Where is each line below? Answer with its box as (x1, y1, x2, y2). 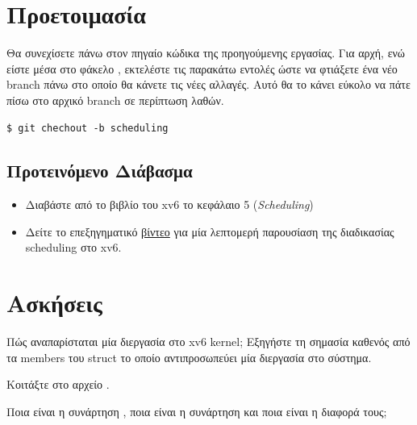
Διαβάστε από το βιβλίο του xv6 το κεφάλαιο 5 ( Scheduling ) (25, 196, 314, 213)
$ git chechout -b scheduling (6, 122, 169, 134)
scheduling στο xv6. (25, 239, 122, 256)
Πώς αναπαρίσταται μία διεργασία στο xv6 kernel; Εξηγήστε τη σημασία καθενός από (6, 333, 411, 350)
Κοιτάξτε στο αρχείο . (6, 376, 110, 393)
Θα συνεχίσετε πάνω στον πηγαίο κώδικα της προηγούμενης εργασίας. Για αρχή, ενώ (6, 44, 406, 61)
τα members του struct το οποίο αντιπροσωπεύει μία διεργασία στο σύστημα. (6, 348, 372, 365)
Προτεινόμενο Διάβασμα (6, 158, 193, 183)
